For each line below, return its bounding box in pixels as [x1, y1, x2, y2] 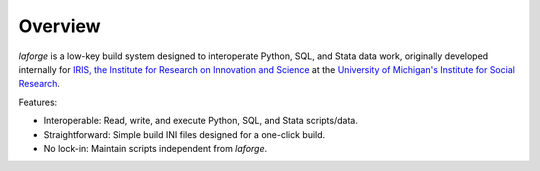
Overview [18, 15, 101, 37]
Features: [18, 96, 58, 108]
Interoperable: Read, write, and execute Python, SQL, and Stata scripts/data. [43, 115, 359, 127]
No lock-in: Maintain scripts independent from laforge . [43, 142, 268, 154]
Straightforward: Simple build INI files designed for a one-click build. [43, 128, 326, 140]
